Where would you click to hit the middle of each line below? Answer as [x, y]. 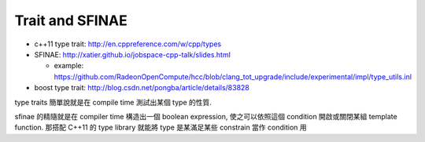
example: [69, 66]
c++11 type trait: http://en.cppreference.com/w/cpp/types [128, 44]
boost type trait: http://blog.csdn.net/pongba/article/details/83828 [142, 88]
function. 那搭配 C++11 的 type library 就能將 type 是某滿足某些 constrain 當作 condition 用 [161, 127]
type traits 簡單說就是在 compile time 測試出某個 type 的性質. [113, 102]
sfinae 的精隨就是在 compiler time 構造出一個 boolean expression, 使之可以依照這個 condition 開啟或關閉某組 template [206, 116]
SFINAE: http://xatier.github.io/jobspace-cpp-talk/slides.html [133, 54]
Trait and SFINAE [71, 20]
